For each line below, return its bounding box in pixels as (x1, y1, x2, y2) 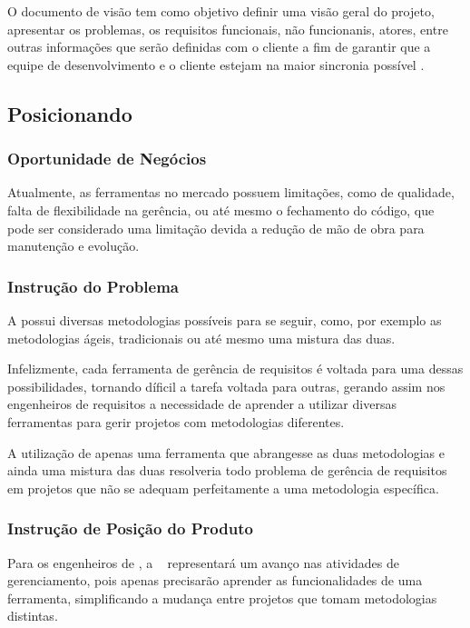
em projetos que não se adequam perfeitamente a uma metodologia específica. (7, 478, 439, 497)
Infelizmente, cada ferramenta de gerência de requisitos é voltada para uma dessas (7, 359, 464, 378)
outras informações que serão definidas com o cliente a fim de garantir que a (7, 37, 431, 56)
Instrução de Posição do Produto (7, 517, 253, 540)
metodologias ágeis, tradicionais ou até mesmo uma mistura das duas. (7, 328, 396, 347)
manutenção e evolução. (7, 236, 140, 255)
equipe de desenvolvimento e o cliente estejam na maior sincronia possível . (7, 55, 425, 74)
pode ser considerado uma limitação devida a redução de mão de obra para (7, 218, 425, 237)
